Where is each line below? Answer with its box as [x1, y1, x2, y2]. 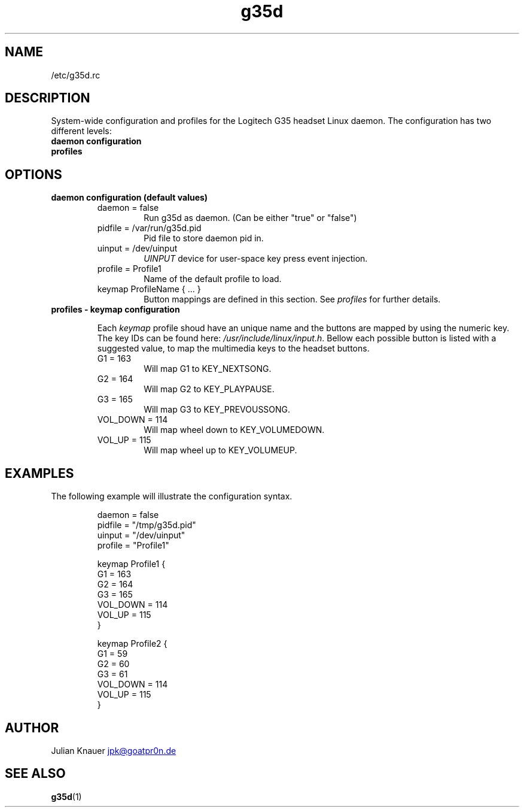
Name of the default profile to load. [144, 274, 282, 284]
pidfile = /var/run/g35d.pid [97, 223, 202, 234]
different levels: [51, 126, 112, 137]
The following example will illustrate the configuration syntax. [51, 491, 293, 502]
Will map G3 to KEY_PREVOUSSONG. [144, 404, 291, 415]
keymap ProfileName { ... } [97, 284, 201, 295]
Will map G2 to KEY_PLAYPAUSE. [144, 384, 275, 395]
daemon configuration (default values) [51, 192, 208, 203]
